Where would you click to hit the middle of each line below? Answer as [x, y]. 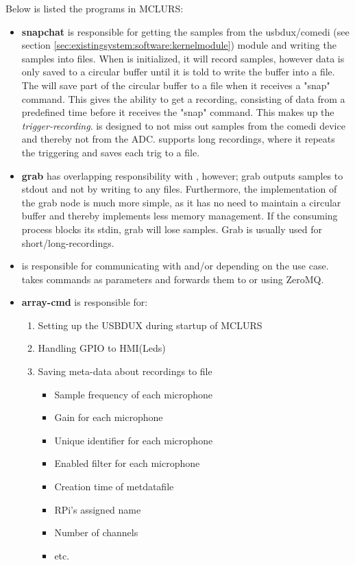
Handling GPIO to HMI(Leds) [102, 348]
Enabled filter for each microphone [127, 463]
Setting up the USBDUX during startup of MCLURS [150, 325]
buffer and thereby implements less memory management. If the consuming [180, 216]
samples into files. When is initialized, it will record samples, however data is [183, 58]
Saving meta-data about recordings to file [125, 371]
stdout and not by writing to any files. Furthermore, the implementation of [179, 189]
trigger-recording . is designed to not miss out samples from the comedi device [183, 125]
